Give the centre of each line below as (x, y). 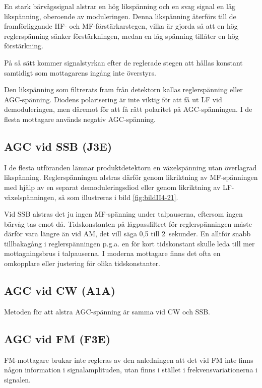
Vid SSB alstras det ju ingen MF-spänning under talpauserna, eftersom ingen (123, 214)
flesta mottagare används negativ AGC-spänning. (80, 119)
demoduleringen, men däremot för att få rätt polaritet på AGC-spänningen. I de (128, 109)
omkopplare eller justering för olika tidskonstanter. (82, 263)
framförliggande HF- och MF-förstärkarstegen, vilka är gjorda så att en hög (121, 26)
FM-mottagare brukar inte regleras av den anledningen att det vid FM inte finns (129, 360)
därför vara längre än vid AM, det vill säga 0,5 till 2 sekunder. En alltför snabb (127, 234)
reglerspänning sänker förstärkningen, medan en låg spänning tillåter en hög (121, 36)
